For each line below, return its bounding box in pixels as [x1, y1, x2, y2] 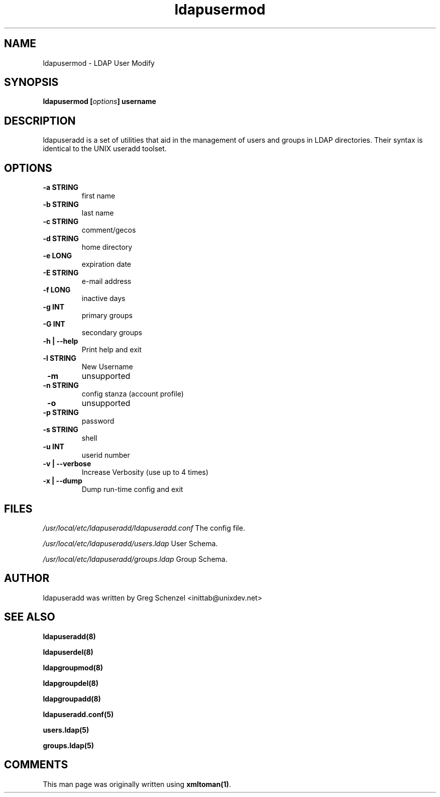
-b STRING [43, 200, 79, 209]
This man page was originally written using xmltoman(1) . [43, 779, 231, 788]
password [81, 417, 115, 426]
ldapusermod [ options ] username [43, 97, 156, 106]
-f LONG [43, 285, 71, 294]
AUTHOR [4, 572, 50, 585]
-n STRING [43, 381, 79, 390]
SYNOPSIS [4, 76, 59, 89]
